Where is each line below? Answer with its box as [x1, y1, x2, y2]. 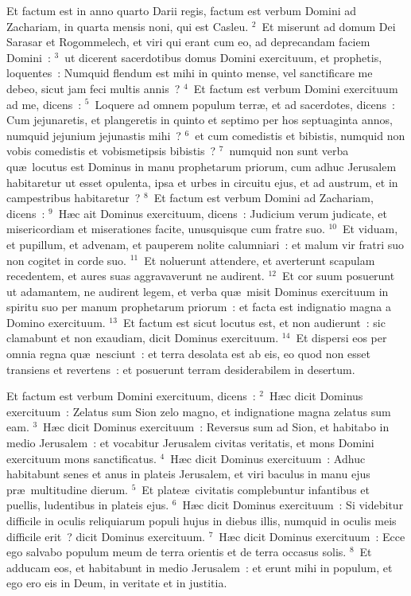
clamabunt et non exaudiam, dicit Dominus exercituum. [6, 329, 279, 346]
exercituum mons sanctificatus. [6, 450, 157, 466]
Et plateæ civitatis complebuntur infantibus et [142, 481, 370, 497]
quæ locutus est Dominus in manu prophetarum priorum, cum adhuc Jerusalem [6, 158, 397, 174]
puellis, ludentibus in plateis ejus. [6, 497, 169, 513]
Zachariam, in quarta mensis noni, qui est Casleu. [6, 18, 249, 34]
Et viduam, [343, 220, 398, 237]
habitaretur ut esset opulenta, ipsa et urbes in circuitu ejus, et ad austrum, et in [6, 173, 398, 190]
